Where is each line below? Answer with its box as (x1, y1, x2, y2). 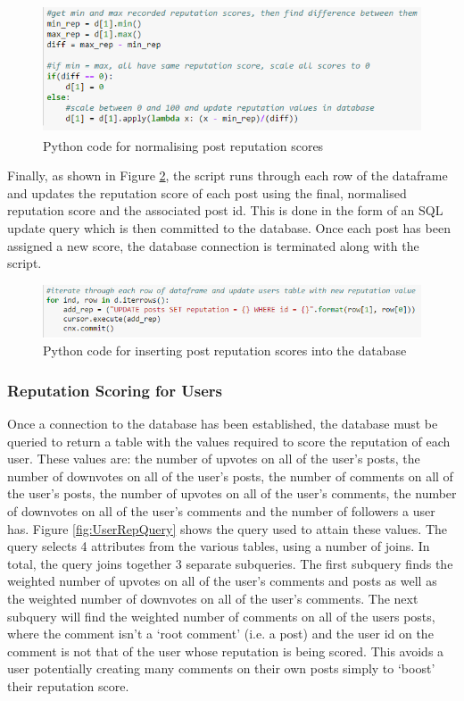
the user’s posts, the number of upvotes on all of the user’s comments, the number (7, 484, 457, 503)
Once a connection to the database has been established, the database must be (7, 414, 438, 433)
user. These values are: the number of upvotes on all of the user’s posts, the (7, 449, 420, 468)
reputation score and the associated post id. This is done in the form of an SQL (7, 201, 443, 220)
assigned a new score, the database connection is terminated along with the (7, 236, 419, 255)
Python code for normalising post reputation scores (43, 136, 324, 154)
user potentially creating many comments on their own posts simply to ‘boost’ (7, 659, 435, 678)
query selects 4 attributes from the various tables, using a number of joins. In (7, 537, 430, 555)
